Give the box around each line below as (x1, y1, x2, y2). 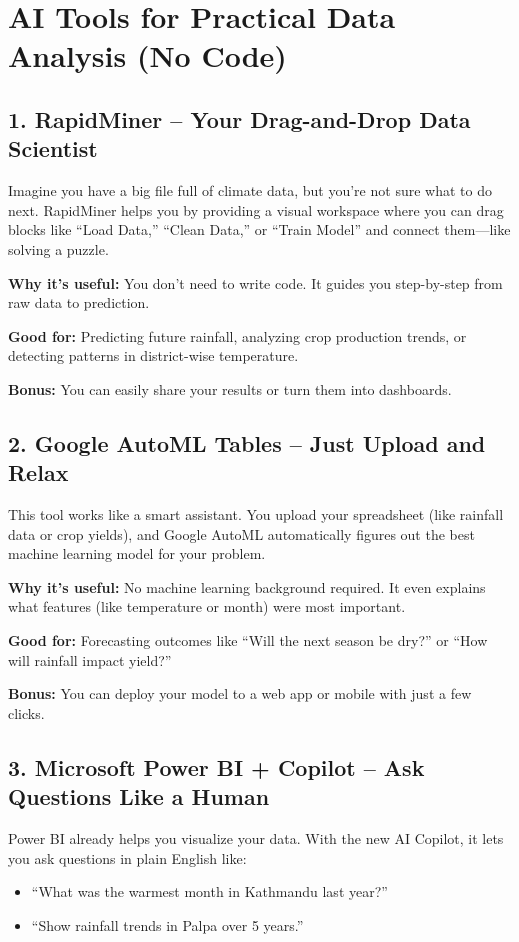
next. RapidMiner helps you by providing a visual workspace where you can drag (8, 199, 504, 220)
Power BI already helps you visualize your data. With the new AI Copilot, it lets (8, 828, 504, 849)
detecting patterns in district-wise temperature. (8, 345, 299, 366)
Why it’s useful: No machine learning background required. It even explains (8, 576, 486, 597)
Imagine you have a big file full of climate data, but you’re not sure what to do (8, 180, 492, 201)
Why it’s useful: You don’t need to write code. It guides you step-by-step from (8, 272, 503, 293)
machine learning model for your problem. (8, 543, 266, 564)
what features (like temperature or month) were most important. (8, 596, 406, 617)
